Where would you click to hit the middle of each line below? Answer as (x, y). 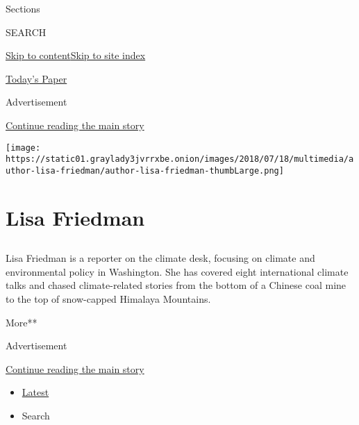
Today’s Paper (36, 78)
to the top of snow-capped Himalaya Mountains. (108, 299)
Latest (35, 392)
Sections (23, 8)
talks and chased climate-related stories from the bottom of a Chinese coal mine (176, 285)
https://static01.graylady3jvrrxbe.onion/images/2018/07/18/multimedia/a (180, 159)
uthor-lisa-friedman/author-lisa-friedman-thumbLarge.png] (145, 170)
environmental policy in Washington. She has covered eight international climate (177, 271)
